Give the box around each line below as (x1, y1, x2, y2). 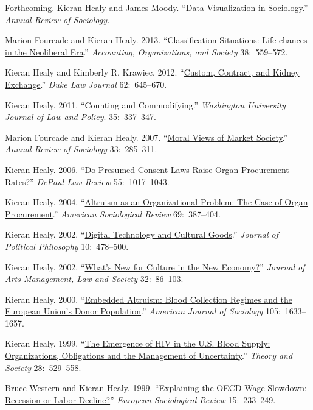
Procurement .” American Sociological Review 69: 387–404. (5, 207, 221, 220)
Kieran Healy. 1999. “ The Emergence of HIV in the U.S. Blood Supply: (5, 337, 270, 350)
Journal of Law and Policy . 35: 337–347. (5, 110, 156, 123)
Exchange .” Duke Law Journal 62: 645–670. (5, 77, 167, 90)
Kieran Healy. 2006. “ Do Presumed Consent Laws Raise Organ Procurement (5, 163, 289, 175)
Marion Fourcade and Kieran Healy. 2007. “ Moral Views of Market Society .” (5, 130, 288, 143)
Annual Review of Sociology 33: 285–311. (5, 143, 157, 155)
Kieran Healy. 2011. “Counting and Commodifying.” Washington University (5, 98, 286, 111)
